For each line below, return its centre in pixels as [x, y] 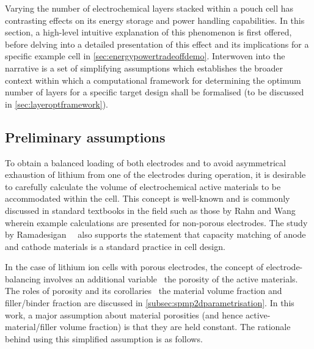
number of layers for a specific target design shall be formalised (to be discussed [155, 92]
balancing [23, 278]
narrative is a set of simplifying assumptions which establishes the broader [144, 68]
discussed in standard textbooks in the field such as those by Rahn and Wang [150, 210]
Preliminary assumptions [85, 137]
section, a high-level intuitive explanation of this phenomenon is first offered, [148, 32]
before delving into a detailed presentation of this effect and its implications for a [157, 44]
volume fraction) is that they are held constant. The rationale [175, 327]
